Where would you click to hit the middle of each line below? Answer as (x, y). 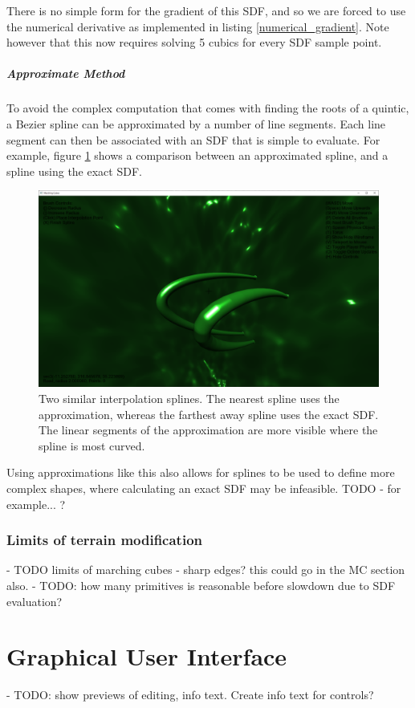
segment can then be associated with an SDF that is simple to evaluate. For (193, 139)
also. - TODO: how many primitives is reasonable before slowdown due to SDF (201, 585)
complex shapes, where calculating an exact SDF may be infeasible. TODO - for (204, 488)
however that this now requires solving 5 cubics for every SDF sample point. (194, 42)
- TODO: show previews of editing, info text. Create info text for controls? (190, 695)
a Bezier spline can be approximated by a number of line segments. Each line (196, 123)
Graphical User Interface (147, 656)
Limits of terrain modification (104, 540)
